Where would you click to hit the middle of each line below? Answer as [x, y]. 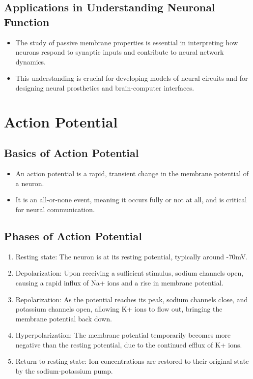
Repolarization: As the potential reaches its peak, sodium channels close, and [132, 299]
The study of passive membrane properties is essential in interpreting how [127, 42]
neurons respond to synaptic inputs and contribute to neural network [120, 52]
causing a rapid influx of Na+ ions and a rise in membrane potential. [119, 282]
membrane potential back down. [64, 318]
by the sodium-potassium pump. [64, 371]
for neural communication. [55, 209]
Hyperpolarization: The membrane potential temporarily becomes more [123, 335]
